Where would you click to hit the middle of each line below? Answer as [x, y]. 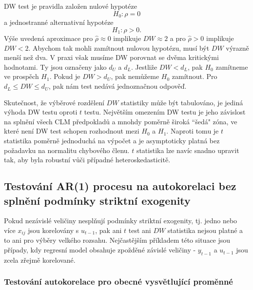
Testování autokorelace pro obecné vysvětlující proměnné [118, 281]
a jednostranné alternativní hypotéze [59, 22]
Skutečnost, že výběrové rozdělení [54, 102]
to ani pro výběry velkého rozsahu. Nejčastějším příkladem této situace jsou [117, 240]
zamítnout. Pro [195, 76]
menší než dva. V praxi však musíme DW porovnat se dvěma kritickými [111, 57]
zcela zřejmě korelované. [40, 260]
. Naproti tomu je [193, 131]
